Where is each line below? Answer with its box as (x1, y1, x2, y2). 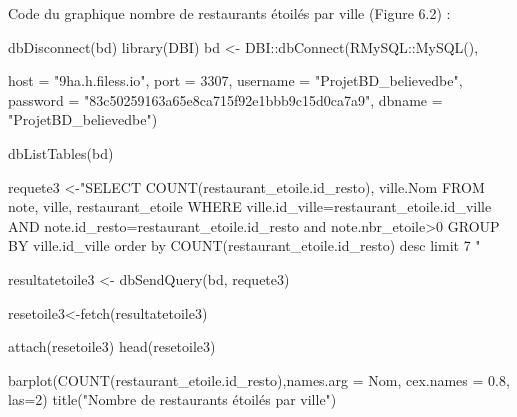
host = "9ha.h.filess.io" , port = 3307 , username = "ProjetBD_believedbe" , (8, 70, 463, 91)
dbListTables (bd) (8, 142, 114, 163)
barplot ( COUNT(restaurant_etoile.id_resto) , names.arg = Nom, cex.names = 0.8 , (8, 369, 510, 390)
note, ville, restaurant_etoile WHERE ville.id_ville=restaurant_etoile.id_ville (8, 196, 492, 217)
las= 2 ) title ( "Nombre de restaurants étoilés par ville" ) (8, 389, 337, 410)
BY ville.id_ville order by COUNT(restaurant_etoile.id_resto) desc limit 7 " (8, 235, 481, 256)
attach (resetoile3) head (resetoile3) (8, 336, 216, 357)
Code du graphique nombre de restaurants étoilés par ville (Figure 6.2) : (8, 3, 451, 23)
